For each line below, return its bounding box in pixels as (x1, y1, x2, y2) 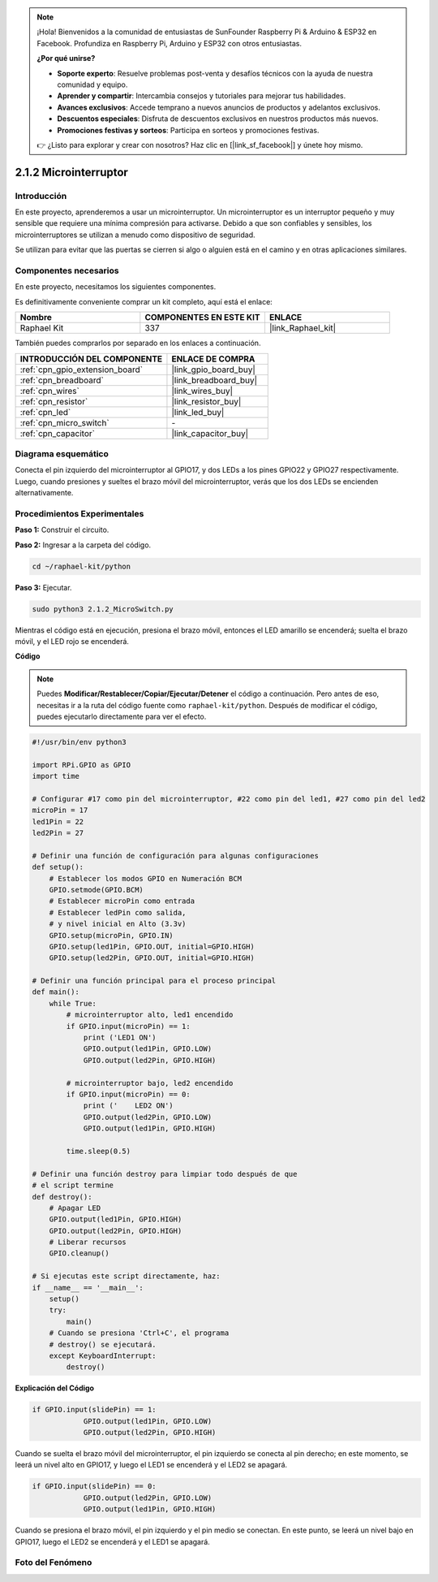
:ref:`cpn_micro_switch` (19, 417, 109, 428)
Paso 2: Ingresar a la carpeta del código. (15, 540, 152, 550)
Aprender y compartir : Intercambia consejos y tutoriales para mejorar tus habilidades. (57, 91, 346, 101)
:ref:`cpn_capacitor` (19, 427, 95, 439)
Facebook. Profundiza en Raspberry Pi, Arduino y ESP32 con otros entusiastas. (36, 38, 302, 48)
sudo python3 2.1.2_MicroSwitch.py (32, 604, 174, 613)
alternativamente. (15, 488, 74, 498)
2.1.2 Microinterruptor (15, 165, 129, 179)
